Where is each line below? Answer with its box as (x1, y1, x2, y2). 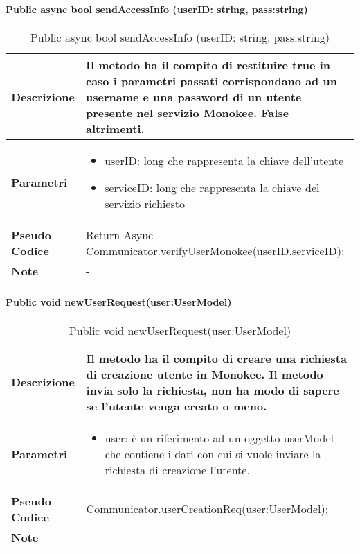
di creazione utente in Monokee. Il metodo (86, 365, 323, 382)
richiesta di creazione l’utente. (105, 461, 250, 478)
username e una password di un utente (85, 88, 302, 105)
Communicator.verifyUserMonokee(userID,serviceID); (85, 242, 345, 259)
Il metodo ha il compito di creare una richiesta (86, 349, 347, 366)
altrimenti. (85, 120, 145, 137)
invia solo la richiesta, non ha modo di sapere (86, 381, 339, 398)
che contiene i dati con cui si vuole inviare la (105, 445, 321, 462)
